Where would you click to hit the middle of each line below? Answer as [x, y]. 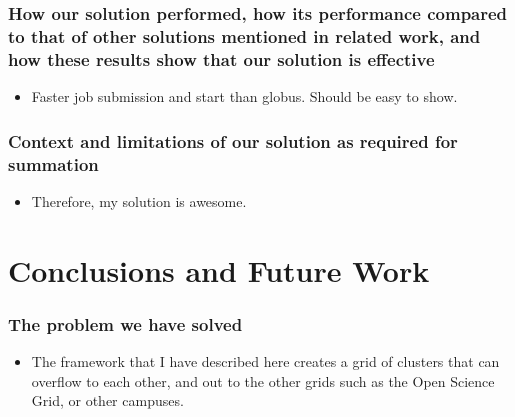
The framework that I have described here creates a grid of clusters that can [265, 360]
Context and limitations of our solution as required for [233, 140]
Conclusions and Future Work [219, 269]
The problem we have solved [125, 323]
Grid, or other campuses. [107, 400]
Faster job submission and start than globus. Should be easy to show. [244, 96]
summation [53, 163]
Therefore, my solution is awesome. [139, 200]
